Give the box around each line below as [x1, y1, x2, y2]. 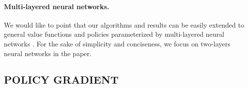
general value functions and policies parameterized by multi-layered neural [4, 29, 224, 39]
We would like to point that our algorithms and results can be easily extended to [4, 19, 244, 29]
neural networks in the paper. [4, 48, 92, 58]
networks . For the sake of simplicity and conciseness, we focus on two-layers [4, 38, 231, 48]
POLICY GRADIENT [4, 72, 119, 87]
